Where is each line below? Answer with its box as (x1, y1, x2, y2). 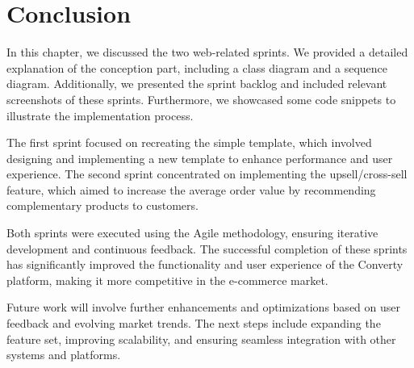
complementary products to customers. (6, 197, 199, 214)
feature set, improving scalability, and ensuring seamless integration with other (6, 330, 396, 347)
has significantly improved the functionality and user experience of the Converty (6, 256, 404, 273)
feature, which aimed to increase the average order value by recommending (6, 181, 376, 198)
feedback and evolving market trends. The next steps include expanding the (6, 315, 381, 332)
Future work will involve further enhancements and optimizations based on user (6, 299, 400, 316)
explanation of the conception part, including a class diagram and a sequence (6, 59, 388, 76)
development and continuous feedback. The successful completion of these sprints (6, 240, 408, 257)
